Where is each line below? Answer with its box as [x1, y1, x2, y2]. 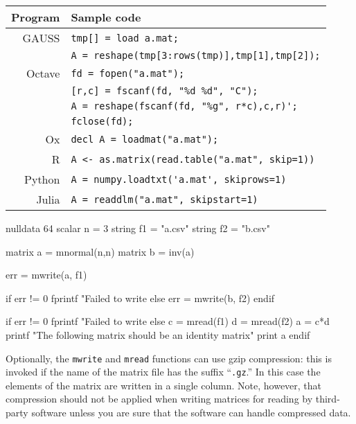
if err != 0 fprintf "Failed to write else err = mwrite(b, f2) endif [6, 290, 275, 305]
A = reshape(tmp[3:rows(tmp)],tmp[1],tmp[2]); [71, 50, 321, 61]
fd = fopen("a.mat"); [71, 67, 185, 79]
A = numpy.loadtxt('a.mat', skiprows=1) [71, 173, 287, 185]
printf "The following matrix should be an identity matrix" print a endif [6, 327, 310, 342]
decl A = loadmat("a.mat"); [71, 133, 219, 145]
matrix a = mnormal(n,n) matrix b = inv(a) [6, 244, 195, 258]
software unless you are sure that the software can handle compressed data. [31, 405, 351, 420]
